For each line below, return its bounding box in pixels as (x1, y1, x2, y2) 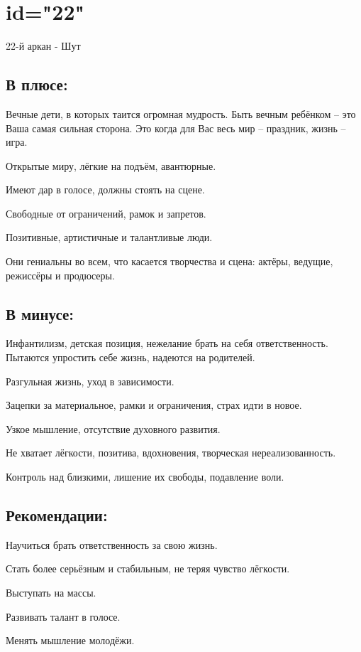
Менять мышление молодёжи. (6, 633, 135, 648)
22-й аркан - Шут (6, 38, 81, 53)
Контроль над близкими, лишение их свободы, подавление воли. (6, 469, 284, 484)
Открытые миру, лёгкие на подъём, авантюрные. (6, 158, 216, 173)
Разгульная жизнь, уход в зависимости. (6, 373, 174, 388)
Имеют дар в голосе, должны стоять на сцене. (6, 182, 205, 197)
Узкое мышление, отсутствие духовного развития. (6, 421, 221, 436)
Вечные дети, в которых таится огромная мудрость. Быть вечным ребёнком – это (6, 106, 356, 121)
